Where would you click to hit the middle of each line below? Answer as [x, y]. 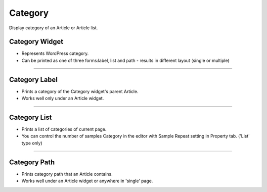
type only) [32, 143]
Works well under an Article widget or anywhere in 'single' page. [87, 181]
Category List [30, 117]
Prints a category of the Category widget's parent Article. [80, 91]
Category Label [33, 79]
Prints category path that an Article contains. [67, 174]
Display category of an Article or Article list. [54, 28]
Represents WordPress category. [55, 53]
